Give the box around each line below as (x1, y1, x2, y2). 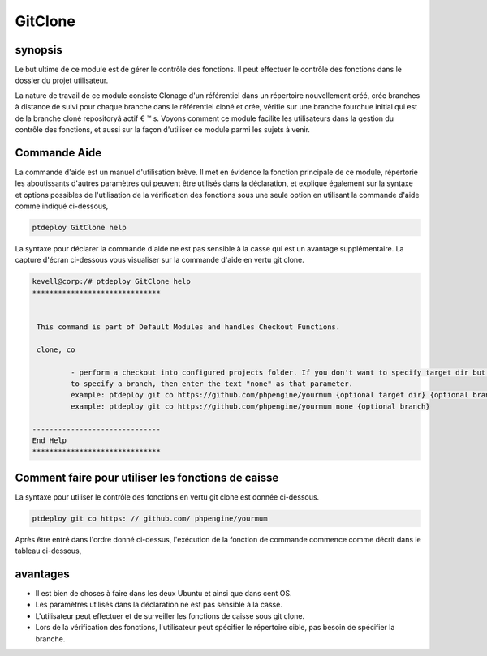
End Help (32, 435, 67, 445)
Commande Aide (15, 146, 101, 160)
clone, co (37, 345, 75, 354)
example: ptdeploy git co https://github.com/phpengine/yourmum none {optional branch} (70, 401, 430, 411)
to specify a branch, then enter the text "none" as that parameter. (70, 379, 353, 388)
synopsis (15, 43, 62, 57)
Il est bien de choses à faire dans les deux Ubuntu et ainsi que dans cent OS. (35, 589, 292, 598)
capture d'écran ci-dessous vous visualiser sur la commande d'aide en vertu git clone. (15, 255, 304, 265)
